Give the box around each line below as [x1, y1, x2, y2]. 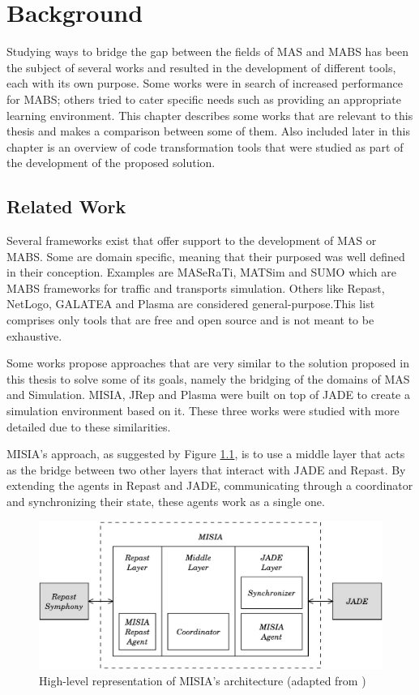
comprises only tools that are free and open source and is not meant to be [6, 311, 374, 328]
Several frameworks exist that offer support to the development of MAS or [6, 232, 377, 249]
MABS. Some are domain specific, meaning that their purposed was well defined [6, 247, 405, 264]
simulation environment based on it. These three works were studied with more [6, 402, 400, 419]
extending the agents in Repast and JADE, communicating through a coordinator [6, 477, 413, 494]
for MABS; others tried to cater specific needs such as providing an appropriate [6, 90, 401, 107]
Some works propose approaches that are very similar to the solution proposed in [6, 354, 409, 371]
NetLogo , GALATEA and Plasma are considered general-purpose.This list [6, 295, 375, 312]
